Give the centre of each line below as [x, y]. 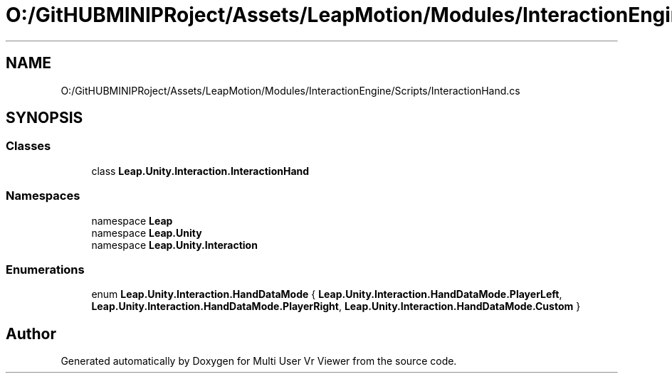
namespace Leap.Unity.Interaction [174, 245]
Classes [28, 146]
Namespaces [43, 196]
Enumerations [45, 269]
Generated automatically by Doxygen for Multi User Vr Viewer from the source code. [259, 361]
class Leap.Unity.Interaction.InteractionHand [200, 171]
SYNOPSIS [44, 118]
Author [31, 333]
